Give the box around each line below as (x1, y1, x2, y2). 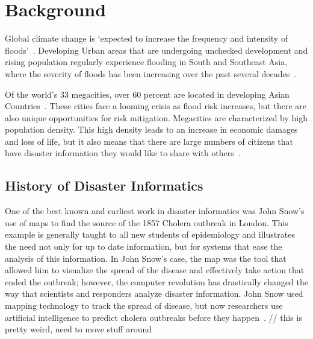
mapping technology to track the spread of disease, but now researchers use (5, 299, 283, 312)
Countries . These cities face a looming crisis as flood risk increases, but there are (5, 100, 306, 112)
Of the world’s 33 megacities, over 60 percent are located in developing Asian (5, 87, 290, 100)
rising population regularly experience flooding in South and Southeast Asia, (5, 55, 288, 68)
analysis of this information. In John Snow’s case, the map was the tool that (5, 252, 287, 264)
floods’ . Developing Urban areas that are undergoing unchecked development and (5, 43, 308, 56)
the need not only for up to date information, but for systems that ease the (5, 240, 282, 253)
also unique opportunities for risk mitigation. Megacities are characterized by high (5, 111, 308, 124)
